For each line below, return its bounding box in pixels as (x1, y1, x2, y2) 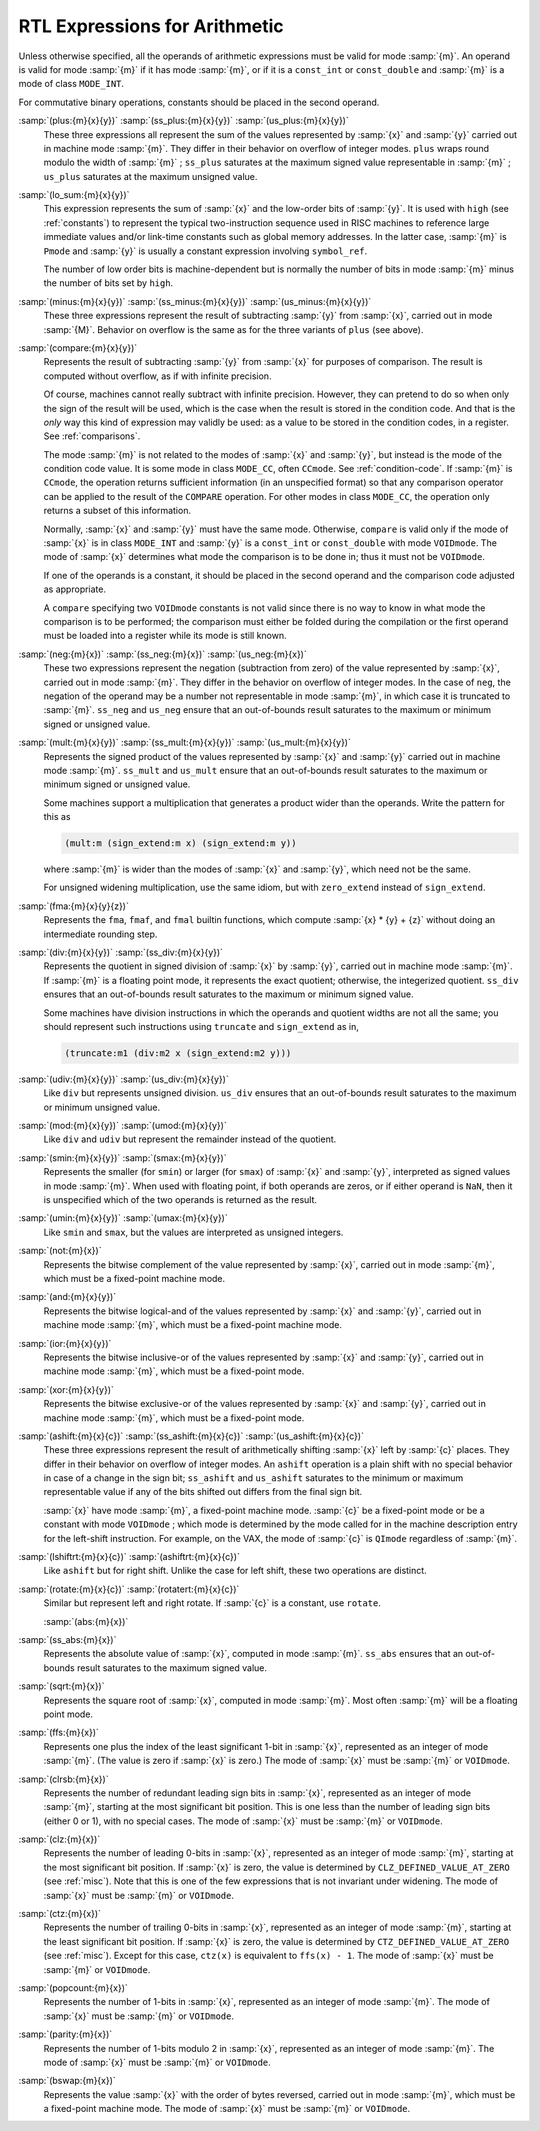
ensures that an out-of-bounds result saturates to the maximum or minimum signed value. (43, 988, 414, 1000)
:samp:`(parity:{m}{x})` (18, 2028, 113, 2040)
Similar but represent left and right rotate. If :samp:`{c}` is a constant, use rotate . (43, 1597, 382, 1609)
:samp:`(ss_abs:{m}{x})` (18, 1633, 117, 1645)
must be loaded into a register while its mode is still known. (43, 630, 287, 642)
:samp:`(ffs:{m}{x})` (18, 1726, 100, 1739)
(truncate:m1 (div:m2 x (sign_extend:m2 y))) (64, 1047, 292, 1059)
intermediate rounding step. (43, 928, 158, 940)
